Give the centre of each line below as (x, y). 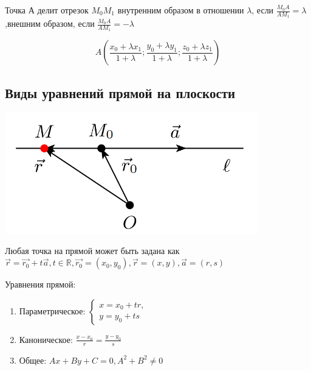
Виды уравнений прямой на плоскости (120, 92)
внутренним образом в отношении (181, 10)
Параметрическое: (52, 310)
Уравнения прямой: (40, 284)
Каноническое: (46, 339)
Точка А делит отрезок (47, 10)
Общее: (33, 360)
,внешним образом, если (50, 23)
